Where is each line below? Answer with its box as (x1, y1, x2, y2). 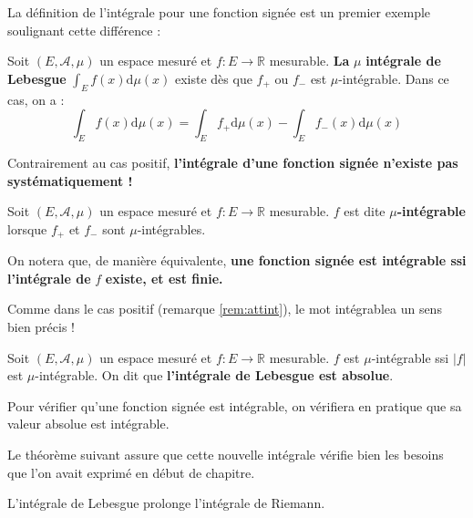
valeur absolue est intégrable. (7, 414, 170, 433)
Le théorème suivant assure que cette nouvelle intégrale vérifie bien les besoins (7, 444, 444, 463)
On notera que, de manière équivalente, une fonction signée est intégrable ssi (7, 251, 467, 270)
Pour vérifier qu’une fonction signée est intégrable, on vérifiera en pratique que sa (7, 396, 462, 415)
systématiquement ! (7, 171, 133, 190)
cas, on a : (7, 89, 65, 109)
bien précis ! (7, 316, 76, 336)
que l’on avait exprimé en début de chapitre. (7, 462, 255, 482)
